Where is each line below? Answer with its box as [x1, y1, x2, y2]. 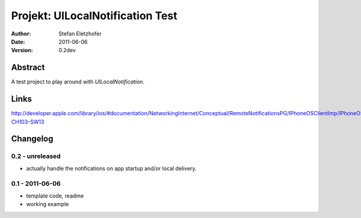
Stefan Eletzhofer [58, 30, 102, 37]
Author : [11, 30, 31, 37]
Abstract [11, 62, 45, 73]
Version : [11, 47, 33, 54]
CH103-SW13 [11, 118, 45, 126]
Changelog [11, 134, 54, 144]
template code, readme [26, 192, 84, 199]
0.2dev [58, 47, 76, 54]
